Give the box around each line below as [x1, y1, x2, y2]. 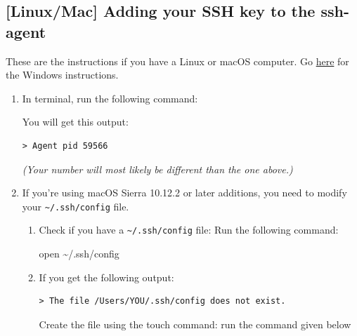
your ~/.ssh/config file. [22, 199, 129, 213]
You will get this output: [22, 114, 129, 129]
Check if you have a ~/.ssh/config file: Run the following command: [39, 222, 339, 237]
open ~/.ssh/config [39, 246, 119, 261]
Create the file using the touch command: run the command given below [39, 316, 351, 331]
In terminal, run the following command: [22, 90, 198, 105]
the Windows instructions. [6, 67, 119, 82]
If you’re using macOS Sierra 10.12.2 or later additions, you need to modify [22, 185, 347, 200]
